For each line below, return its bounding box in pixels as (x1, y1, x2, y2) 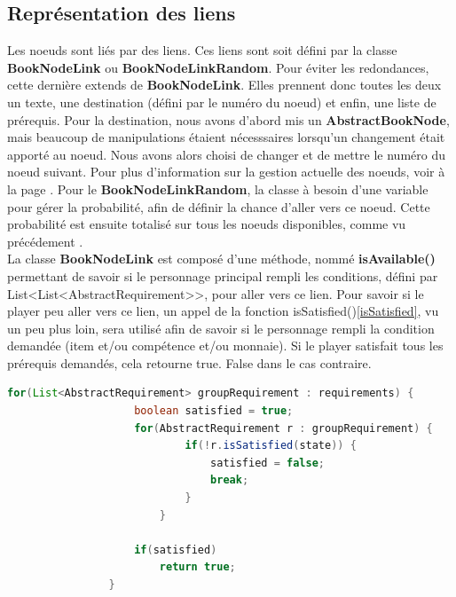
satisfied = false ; (210, 456, 325, 469)
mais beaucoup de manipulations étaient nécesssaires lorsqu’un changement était (7, 128, 445, 146)
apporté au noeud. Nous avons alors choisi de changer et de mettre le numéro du (7, 145, 445, 163)
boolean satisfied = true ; (134, 405, 294, 418)
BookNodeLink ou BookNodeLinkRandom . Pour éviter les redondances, (7, 58, 429, 76)
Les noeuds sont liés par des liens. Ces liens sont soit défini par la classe (7, 41, 397, 59)
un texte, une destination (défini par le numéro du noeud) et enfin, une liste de (7, 92, 436, 111)
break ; (210, 474, 249, 487)
